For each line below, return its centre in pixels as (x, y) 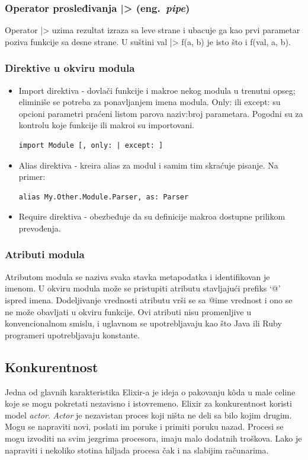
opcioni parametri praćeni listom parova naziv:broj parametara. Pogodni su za (161, 113)
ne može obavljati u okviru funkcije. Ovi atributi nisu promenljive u (128, 311)
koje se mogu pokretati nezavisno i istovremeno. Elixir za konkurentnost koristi (148, 403)
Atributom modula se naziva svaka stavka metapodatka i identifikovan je (137, 276)
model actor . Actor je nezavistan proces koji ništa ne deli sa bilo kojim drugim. (148, 415)
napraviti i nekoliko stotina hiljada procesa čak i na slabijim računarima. (137, 450)
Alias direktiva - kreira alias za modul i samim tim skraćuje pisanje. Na (148, 165)
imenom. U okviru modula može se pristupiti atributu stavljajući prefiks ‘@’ (143, 288)
